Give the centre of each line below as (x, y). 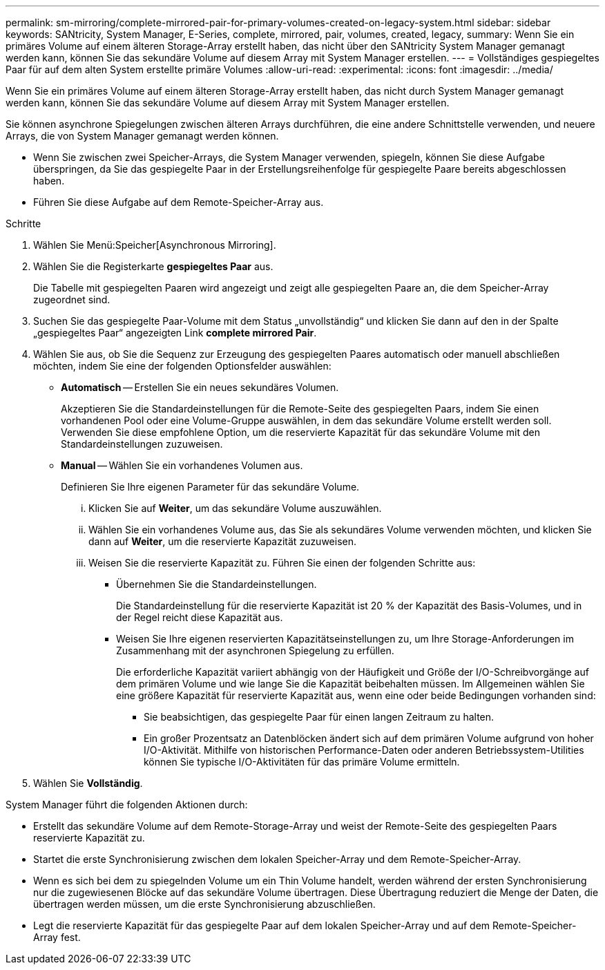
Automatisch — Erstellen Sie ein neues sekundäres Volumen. (200, 387)
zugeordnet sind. (72, 299)
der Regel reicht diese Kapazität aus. (200, 617)
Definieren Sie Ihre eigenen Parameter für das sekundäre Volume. (210, 487)
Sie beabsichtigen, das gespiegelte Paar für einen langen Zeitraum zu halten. (319, 717)
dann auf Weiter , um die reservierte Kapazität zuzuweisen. (223, 541)
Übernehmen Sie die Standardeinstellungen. (217, 584)
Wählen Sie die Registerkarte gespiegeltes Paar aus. (153, 266)
